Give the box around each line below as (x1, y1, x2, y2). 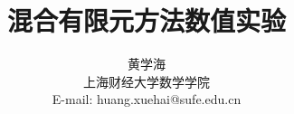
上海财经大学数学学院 (83, 71, 210, 90)
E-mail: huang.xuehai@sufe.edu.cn (52, 90, 242, 109)
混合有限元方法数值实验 (6, 2, 286, 39)
